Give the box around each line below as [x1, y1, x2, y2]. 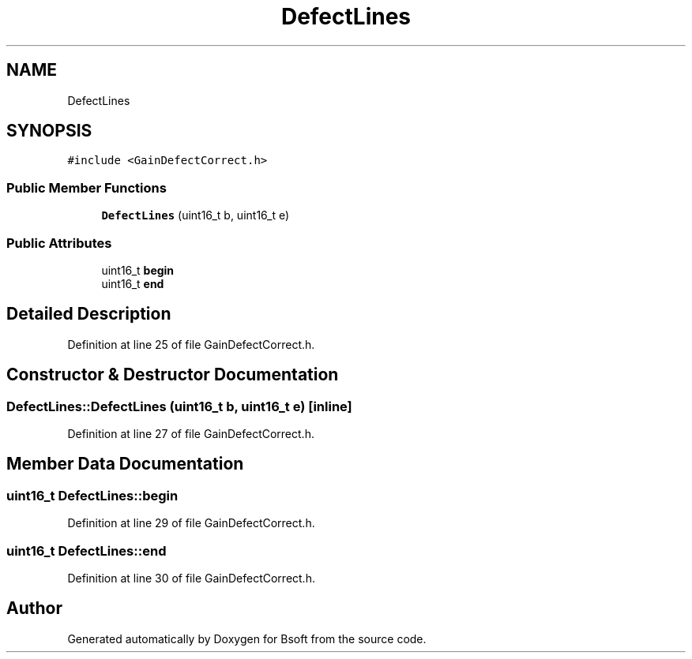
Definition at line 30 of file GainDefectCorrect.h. [67, 571, 315, 585]
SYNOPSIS [6, 121, 92, 141]
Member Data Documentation [6, 454, 244, 474]
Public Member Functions [6, 179, 167, 196]
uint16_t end [101, 276, 164, 290]
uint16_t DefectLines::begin [6, 487, 179, 504]
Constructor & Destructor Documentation [6, 365, 339, 385]
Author [6, 598, 62, 619]
